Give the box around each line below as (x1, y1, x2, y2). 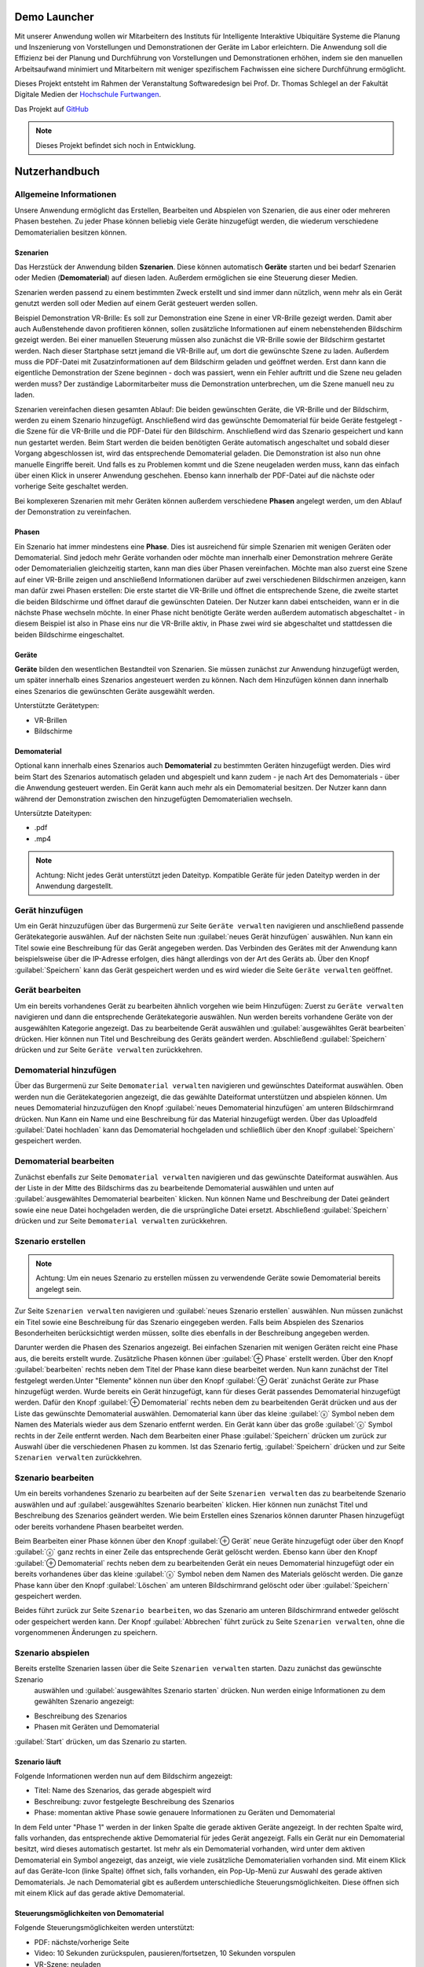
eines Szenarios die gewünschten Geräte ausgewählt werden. (14, 686, 215, 696)
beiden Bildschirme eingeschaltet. (14, 629, 125, 639)
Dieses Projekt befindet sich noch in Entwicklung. (35, 140, 196, 149)
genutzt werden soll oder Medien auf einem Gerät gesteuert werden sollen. (14, 299, 258, 308)
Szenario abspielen (14, 1647, 90, 1658)
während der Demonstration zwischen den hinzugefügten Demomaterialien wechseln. (14, 794, 293, 803)
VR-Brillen (34, 715, 68, 725)
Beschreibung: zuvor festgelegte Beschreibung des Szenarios (34, 1796, 235, 1806)
